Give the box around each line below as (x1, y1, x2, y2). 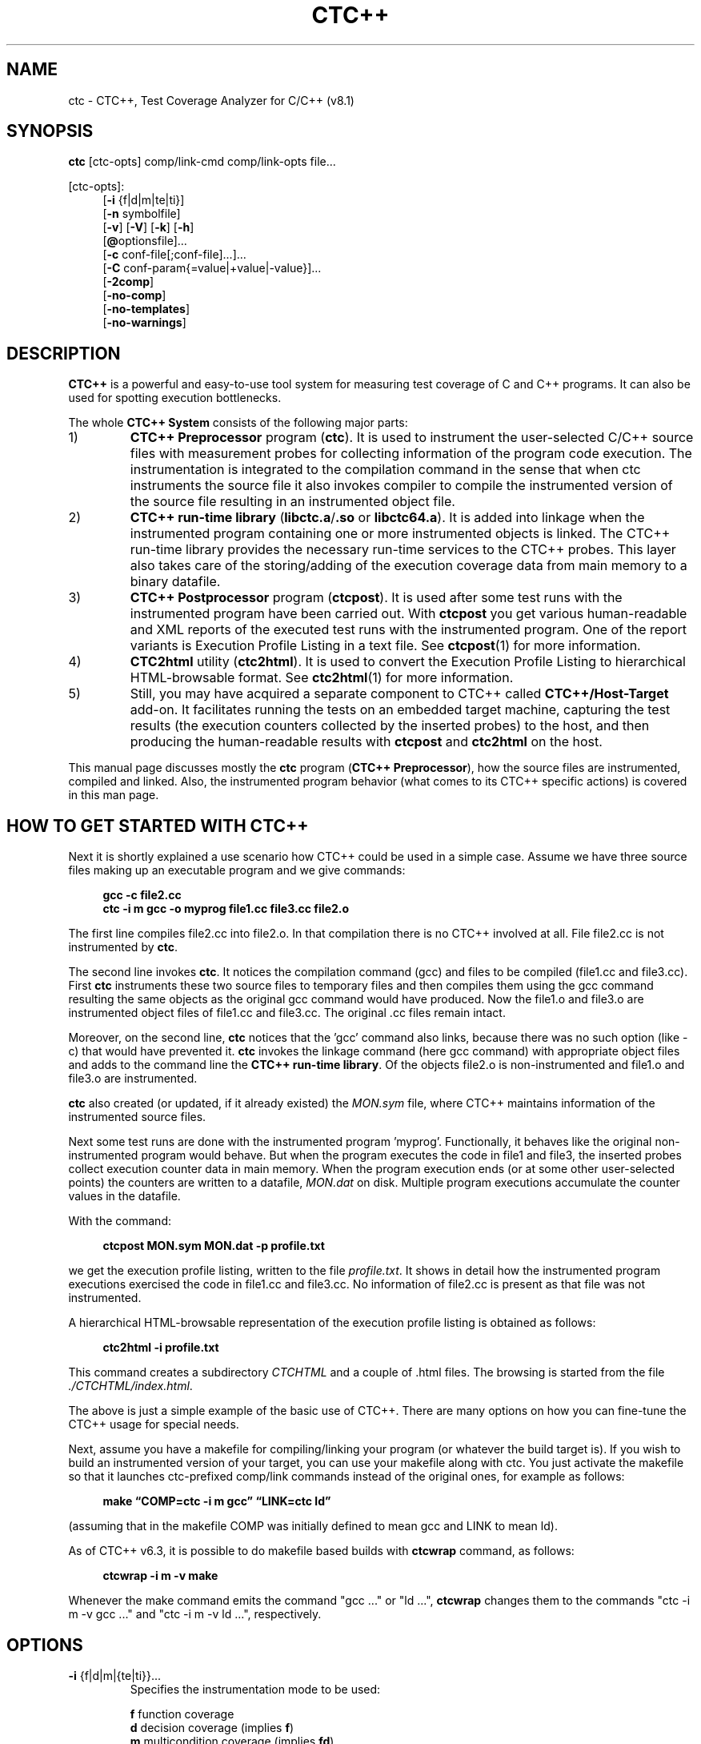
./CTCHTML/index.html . (68, 1379, 193, 1393)
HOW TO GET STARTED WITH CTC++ (6, 815, 309, 836)
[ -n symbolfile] (102, 207, 181, 221)
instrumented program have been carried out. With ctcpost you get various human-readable (130, 605, 687, 622)
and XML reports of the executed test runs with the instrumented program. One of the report (130, 621, 687, 638)
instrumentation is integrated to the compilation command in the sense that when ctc (130, 461, 641, 478)
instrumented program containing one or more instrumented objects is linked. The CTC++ (130, 525, 671, 542)
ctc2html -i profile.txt (102, 1340, 219, 1355)
